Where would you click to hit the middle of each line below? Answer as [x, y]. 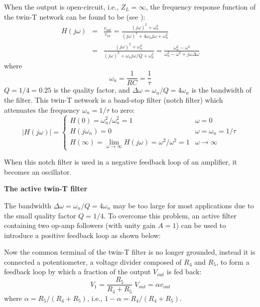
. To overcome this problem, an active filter [170, 215]
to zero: [123, 109]
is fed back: [184, 272]
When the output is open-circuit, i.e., [61, 7]
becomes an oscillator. [38, 171]
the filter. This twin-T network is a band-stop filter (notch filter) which [113, 100]
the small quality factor [40, 215]
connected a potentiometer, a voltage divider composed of [93, 261]
